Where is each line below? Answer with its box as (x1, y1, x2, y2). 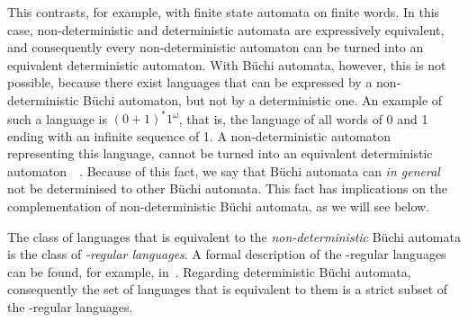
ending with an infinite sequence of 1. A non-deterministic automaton (7, 126, 391, 145)
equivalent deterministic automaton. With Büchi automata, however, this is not (7, 55, 446, 74)
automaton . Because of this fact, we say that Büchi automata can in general (7, 161, 440, 180)
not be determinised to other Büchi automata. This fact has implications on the (7, 179, 448, 198)
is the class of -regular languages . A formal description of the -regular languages (7, 245, 446, 264)
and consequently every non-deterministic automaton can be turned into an (7, 38, 424, 57)
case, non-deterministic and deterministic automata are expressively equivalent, (7, 20, 445, 39)
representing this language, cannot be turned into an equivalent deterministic (7, 144, 433, 163)
